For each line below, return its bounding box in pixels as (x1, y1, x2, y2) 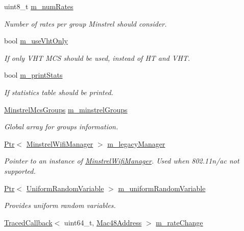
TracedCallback (4, 217, 53, 227)
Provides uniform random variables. (4, 200, 116, 211)
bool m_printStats (4, 70, 63, 80)
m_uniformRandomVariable (118, 182, 206, 193)
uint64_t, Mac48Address (64, 217, 142, 227)
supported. (4, 165, 36, 176)
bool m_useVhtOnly (4, 35, 68, 46)
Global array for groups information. (4, 121, 118, 132)
